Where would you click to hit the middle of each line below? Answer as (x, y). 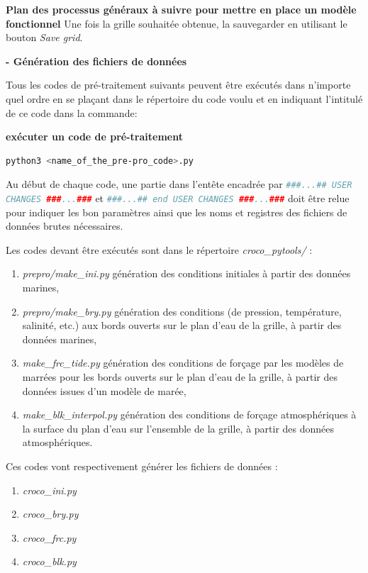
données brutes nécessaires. (65, 226)
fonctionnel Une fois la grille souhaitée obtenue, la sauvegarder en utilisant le (177, 23)
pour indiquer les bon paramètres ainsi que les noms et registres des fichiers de (177, 212)
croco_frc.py (49, 537)
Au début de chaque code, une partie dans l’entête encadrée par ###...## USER (179, 184)
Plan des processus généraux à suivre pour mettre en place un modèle (181, 9)
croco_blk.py (49, 561)
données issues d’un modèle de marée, (104, 390)
